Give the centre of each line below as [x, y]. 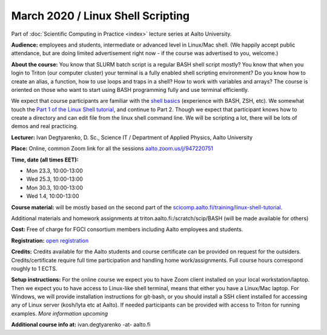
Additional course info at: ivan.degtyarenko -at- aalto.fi [81, 325]
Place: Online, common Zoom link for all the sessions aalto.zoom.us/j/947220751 [112, 149]
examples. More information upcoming [60, 313]
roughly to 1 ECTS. [34, 268]
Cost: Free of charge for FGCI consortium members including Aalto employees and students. [127, 229]
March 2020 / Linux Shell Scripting [101, 16]
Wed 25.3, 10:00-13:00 [54, 179]
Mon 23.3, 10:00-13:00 [54, 171]
